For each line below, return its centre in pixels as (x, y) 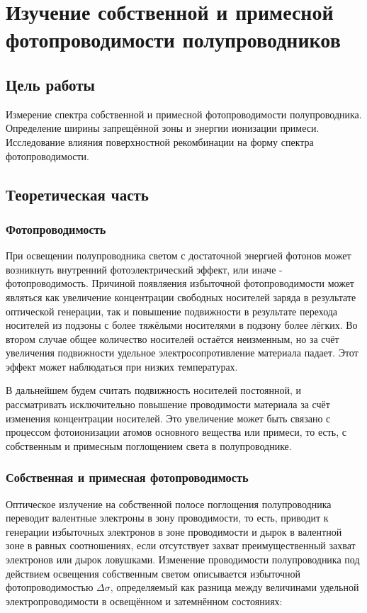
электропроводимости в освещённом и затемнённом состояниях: (144, 601)
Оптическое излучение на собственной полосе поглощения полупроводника (169, 504)
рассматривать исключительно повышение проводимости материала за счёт (168, 404)
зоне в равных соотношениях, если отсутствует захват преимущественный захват (181, 545)
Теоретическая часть (77, 194)
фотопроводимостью (50, 587)
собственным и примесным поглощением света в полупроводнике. (149, 445)
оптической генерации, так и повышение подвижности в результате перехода (172, 311)
